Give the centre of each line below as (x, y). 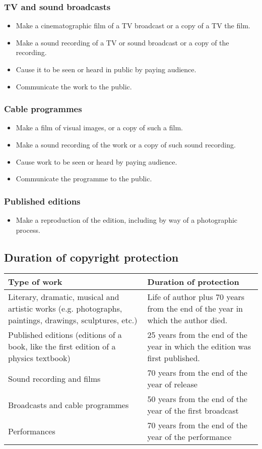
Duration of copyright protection (91, 257)
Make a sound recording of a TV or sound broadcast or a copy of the (122, 42)
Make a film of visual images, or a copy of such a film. (99, 128)
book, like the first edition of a (62, 346)
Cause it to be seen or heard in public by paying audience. (106, 69)
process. (28, 230)
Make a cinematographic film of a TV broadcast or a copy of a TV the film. (133, 26)
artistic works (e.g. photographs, (65, 309)
